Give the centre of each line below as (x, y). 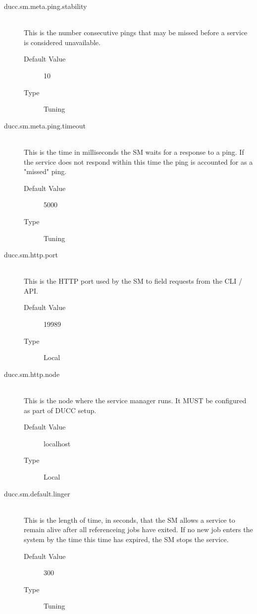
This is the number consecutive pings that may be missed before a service (136, 32)
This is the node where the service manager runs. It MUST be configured (135, 400)
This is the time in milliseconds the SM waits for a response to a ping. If (134, 152)
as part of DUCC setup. (60, 410)
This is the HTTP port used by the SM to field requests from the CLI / (133, 281)
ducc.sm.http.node (32, 374)
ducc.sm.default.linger (37, 493)
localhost (57, 443)
